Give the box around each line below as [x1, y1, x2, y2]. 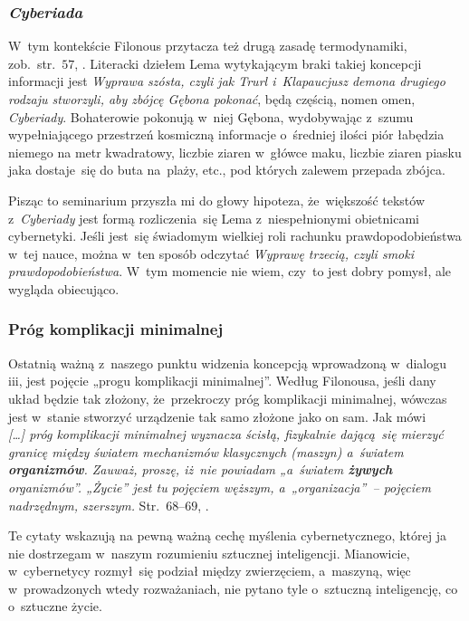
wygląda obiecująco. [8, 279, 120, 298]
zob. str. [8, 53, 56, 72]
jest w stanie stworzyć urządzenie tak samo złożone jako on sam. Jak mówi [8, 406, 426, 425]
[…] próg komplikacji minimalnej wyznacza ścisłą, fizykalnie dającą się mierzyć [8, 425, 444, 444]
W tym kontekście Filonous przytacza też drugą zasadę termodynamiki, [8, 36, 407, 55]
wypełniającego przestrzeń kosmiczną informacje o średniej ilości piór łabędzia [8, 125, 445, 144]
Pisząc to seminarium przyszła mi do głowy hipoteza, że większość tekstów [8, 190, 425, 209]
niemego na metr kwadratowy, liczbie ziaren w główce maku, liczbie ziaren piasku [8, 142, 462, 161]
